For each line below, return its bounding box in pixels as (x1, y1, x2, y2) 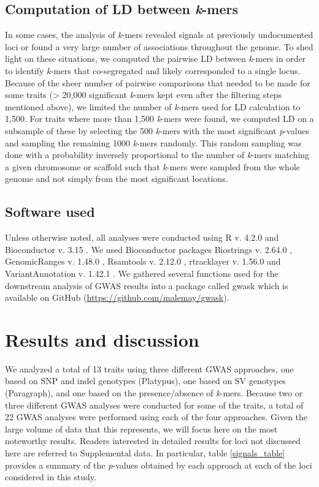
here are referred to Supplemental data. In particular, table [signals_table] (5, 446, 285, 459)
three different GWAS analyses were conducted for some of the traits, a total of (5, 398, 304, 411)
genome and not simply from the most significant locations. (5, 172, 228, 185)
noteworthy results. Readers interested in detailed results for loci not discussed (5, 434, 301, 447)
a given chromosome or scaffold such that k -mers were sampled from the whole (5, 160, 301, 173)
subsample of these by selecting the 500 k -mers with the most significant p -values (5, 124, 310, 137)
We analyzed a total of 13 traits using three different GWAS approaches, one (5, 362, 294, 375)
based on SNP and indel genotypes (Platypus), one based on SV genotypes (5, 374, 286, 387)
